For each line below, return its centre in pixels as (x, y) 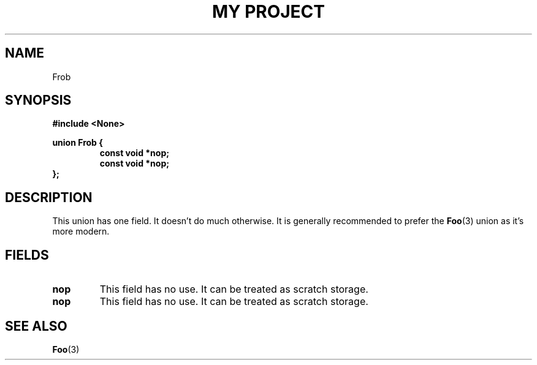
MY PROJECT (268, 12)
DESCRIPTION (49, 197)
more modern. (81, 231)
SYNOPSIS (38, 100)
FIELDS (27, 255)
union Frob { (78, 143)
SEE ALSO (36, 326)
